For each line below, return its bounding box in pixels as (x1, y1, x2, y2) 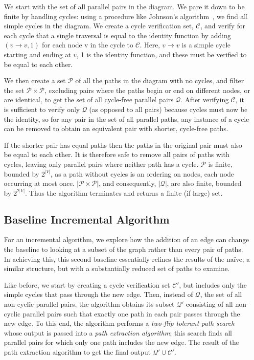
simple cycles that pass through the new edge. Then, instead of (4, 289, 193, 299)
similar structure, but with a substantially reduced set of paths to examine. (4, 263, 230, 273)
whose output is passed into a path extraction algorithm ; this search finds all (4, 327, 232, 337)
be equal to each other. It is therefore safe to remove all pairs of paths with (4, 149, 230, 159)
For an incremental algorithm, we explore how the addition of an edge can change (4, 234, 249, 245)
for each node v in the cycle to (42, 40, 133, 50)
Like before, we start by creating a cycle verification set (4, 279, 170, 290)
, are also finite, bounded (167, 178, 242, 188)
